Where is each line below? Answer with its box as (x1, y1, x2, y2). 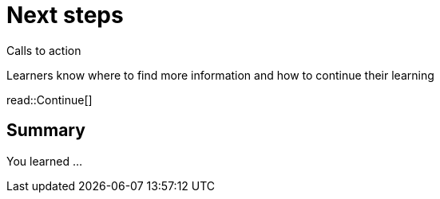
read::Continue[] (6, 92, 93, 107)
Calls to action (6, 43, 81, 57)
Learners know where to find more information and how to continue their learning (6, 68, 434, 82)
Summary (6, 120, 85, 141)
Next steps (6, 2, 124, 29)
